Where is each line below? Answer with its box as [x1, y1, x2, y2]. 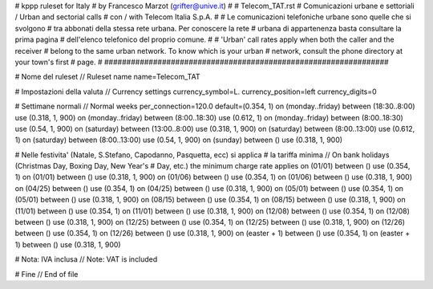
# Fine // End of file [14, 269, 79, 279]
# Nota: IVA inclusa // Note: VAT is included [14, 254, 158, 264]
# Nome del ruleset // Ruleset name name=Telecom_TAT [14, 72, 200, 82]
